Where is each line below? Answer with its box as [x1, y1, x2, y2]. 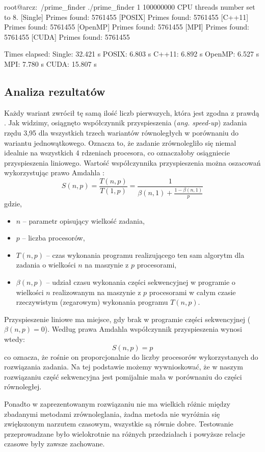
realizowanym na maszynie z [52, 286, 141, 297]
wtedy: [4, 333, 25, 344]
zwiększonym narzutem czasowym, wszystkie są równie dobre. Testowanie [4, 418, 233, 429]
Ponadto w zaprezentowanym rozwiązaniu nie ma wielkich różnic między [4, 398, 230, 409]
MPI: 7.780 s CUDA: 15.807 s [4, 58, 97, 69]
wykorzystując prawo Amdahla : [4, 167, 104, 178]
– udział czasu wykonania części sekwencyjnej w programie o [46, 277, 235, 287]
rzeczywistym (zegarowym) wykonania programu [16, 297, 168, 307]
